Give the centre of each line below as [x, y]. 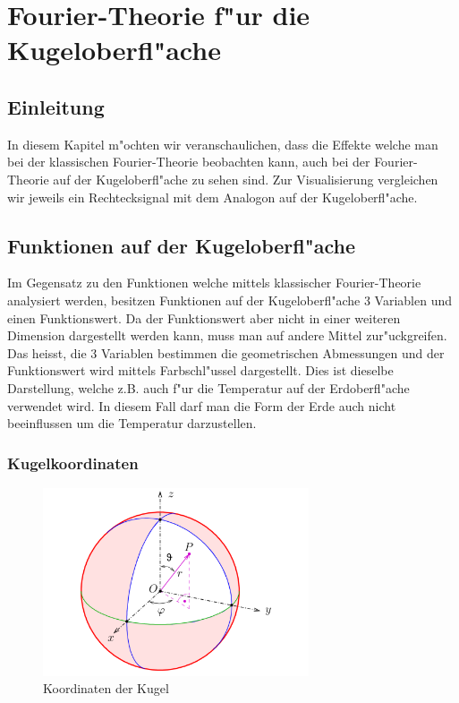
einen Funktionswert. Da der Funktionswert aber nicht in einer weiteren [204, 317]
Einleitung [56, 106]
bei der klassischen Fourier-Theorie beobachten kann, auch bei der [189, 162]
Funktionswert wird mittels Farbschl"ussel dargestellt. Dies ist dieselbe [200, 370]
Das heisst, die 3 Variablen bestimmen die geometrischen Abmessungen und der [226, 352]
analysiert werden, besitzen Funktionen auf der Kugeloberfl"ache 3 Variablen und [230, 300]
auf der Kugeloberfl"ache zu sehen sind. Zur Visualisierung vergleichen [246, 179]
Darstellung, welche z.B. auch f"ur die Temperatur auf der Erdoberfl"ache [208, 387]
